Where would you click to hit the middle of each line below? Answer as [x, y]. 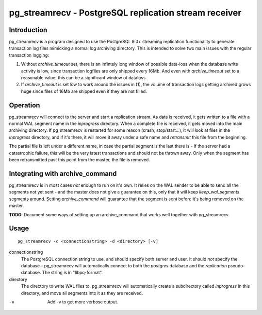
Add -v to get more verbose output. [83, 302]
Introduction [28, 30]
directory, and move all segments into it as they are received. [82, 293]
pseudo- [236, 266]
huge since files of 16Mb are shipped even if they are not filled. [84, 91]
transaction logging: [29, 55]
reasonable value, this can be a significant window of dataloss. [84, 78]
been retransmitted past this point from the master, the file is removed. [80, 160]
